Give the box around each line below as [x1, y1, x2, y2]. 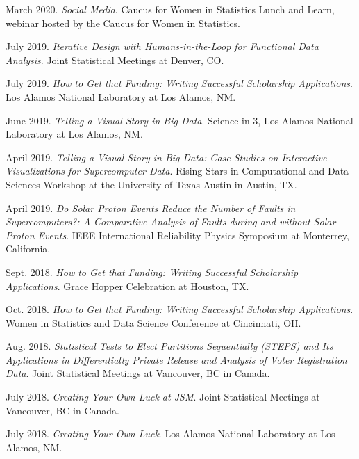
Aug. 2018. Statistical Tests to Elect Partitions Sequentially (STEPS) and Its [6, 339, 333, 353]
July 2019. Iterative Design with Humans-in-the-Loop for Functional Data [6, 39, 319, 54]
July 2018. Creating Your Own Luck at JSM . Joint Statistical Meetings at [6, 389, 320, 404]
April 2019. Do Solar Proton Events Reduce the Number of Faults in [6, 200, 296, 215]
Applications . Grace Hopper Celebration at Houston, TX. [6, 278, 249, 293]
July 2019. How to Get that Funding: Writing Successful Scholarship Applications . [6, 76, 353, 90]
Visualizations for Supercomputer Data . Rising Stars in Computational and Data [6, 163, 349, 178]
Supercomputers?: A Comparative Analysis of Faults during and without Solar [6, 214, 336, 229]
